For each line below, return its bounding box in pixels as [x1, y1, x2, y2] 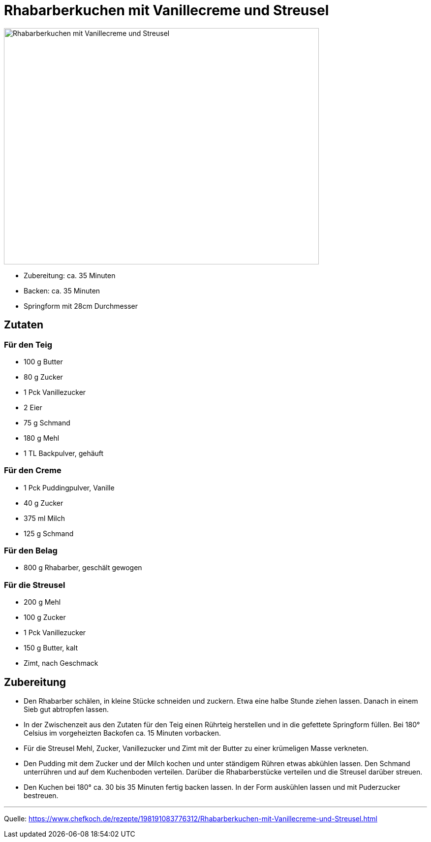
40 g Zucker [24, 498, 63, 507]
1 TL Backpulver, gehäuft [24, 449, 104, 457]
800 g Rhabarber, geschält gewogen [24, 563, 142, 572]
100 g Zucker [24, 613, 66, 622]
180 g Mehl [24, 433, 60, 442]
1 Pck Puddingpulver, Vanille [24, 483, 115, 492]
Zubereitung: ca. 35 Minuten [24, 271, 116, 280]
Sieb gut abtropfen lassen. [24, 705, 109, 714]
